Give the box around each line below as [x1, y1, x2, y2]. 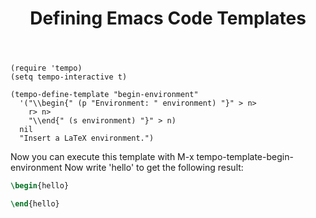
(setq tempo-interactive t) [10, 72, 128, 82]
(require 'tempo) [10, 63, 83, 74]
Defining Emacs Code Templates [29, 7, 307, 30]
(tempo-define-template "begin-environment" [10, 90, 199, 100]
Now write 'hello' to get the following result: [64, 162, 244, 174]
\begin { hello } [10, 181, 70, 191]
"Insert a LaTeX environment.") [19, 133, 155, 144]
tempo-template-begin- [196, 151, 294, 163]
